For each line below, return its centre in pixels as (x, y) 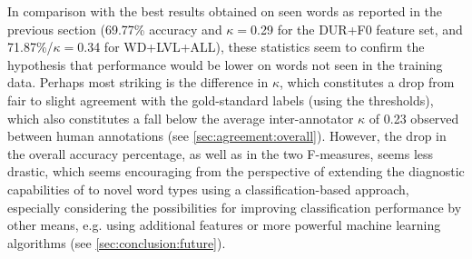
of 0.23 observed (414, 118)
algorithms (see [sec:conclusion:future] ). (117, 242)
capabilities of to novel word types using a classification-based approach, (208, 189)
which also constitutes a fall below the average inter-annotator (181, 118)
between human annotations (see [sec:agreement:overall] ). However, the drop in (227, 136)
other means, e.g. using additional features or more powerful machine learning (224, 225)
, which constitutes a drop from (367, 82)
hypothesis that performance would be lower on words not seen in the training (225, 64)
